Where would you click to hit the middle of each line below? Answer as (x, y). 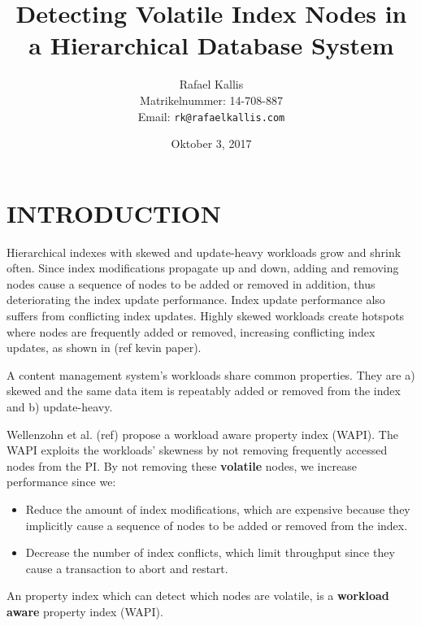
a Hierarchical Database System (211, 45)
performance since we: (61, 482)
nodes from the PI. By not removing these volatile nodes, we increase (182, 465)
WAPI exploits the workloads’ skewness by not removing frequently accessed (197, 450)
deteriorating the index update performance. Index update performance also (196, 300)
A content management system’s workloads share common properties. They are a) (211, 374)
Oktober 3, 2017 (211, 143)
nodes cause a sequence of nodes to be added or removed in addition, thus (191, 283)
